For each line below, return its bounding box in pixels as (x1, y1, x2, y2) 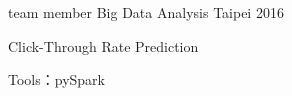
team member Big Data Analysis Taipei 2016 (8, 2, 284, 22)
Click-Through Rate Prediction (8, 35, 199, 56)
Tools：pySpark (8, 69, 105, 90)
